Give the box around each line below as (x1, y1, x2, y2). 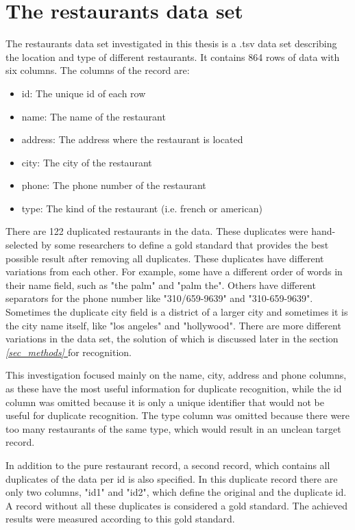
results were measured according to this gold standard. (5, 512, 235, 526)
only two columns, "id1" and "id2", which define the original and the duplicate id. (5, 485, 347, 499)
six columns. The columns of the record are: (5, 63, 190, 77)
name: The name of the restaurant (21, 109, 166, 123)
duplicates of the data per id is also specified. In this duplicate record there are (5, 471, 338, 485)
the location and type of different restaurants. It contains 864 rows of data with (5, 49, 340, 64)
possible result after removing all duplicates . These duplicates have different (5, 251, 324, 265)
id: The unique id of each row (21, 86, 146, 100)
